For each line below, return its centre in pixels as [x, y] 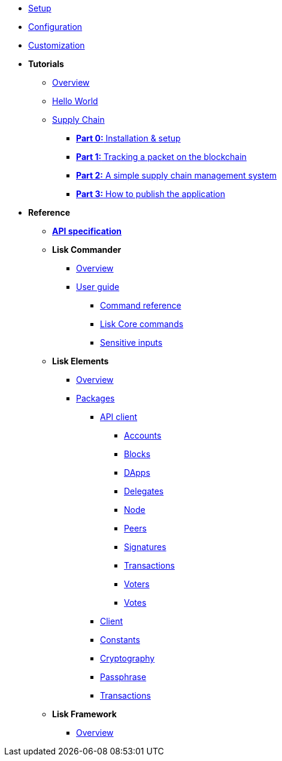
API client [119, 417]
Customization [57, 45]
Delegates [144, 491]
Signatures [145, 547]
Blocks [137, 454]
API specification [87, 231]
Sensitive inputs [131, 342]
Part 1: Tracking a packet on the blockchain [161, 157]
